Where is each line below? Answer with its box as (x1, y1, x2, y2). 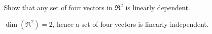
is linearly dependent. (125, 2, 190, 12)
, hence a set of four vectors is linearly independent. (52, 18, 209, 29)
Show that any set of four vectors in (4, 2, 112, 12)
